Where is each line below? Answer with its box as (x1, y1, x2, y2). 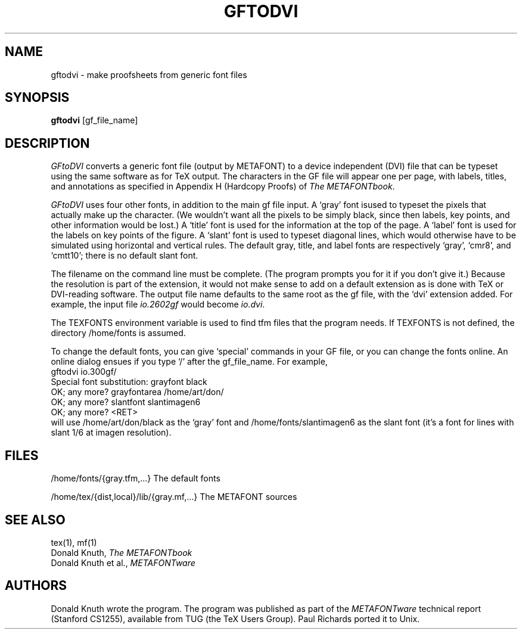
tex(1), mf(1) (51, 537, 97, 548)
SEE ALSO (5, 512, 66, 527)
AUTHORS (5, 578, 67, 593)
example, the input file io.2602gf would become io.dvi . (51, 299, 265, 310)
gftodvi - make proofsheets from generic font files (51, 69, 247, 80)
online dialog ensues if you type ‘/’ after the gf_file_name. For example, (51, 356, 328, 367)
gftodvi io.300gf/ (51, 366, 117, 377)
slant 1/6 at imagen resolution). (51, 427, 172, 438)
